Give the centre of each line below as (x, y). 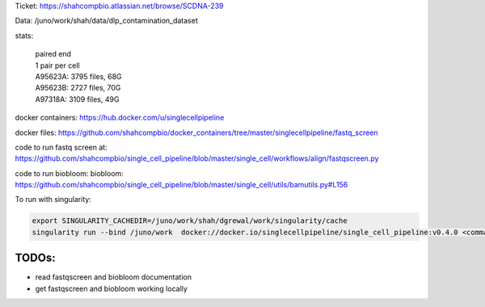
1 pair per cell (57, 65)
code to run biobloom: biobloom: (70, 173)
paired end (53, 54)
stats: (24, 36)
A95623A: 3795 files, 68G (78, 76)
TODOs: (35, 258)
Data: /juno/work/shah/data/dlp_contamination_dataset (106, 21)
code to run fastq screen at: (61, 147)
